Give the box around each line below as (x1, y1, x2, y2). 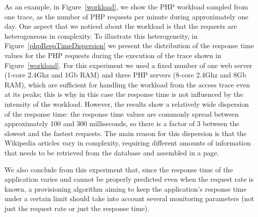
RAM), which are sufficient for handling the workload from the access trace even (4, 79, 250, 89)
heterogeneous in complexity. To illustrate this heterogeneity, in (4, 30, 198, 41)
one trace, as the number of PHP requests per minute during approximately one (4, 11, 249, 21)
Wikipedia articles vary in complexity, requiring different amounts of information (4, 138, 251, 148)
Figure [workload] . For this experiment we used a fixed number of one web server (4, 60, 253, 70)
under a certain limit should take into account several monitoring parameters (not (4, 193, 255, 204)
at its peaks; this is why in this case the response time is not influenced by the (4, 89, 244, 99)
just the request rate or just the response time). (4, 203, 150, 213)
